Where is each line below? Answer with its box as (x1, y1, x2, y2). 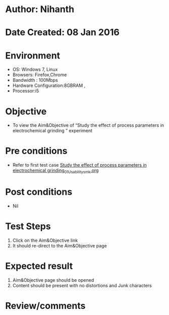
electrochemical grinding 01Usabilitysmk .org (12, 168, 99, 175)
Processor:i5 (12, 88, 39, 94)
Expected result (5, 260, 73, 272)
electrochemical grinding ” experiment (12, 128, 92, 134)
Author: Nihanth (5, 4, 75, 15)
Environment (5, 49, 61, 61)
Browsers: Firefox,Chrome (12, 72, 67, 78)
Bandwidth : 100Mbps (12, 77, 58, 83)
